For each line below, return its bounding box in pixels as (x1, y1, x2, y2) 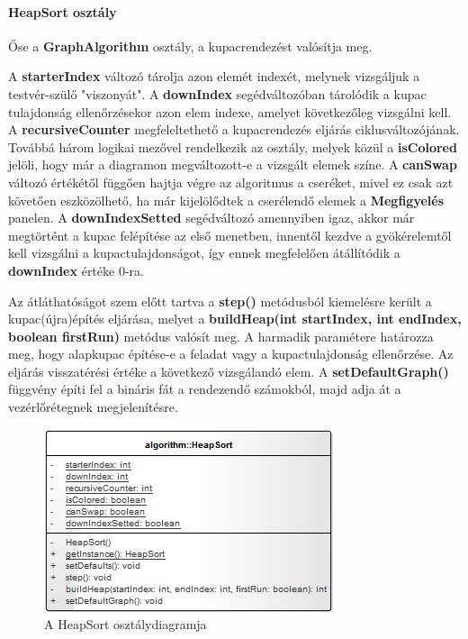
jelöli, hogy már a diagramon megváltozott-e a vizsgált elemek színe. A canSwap (8, 155, 457, 174)
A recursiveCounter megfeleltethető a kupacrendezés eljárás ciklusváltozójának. (8, 120, 460, 139)
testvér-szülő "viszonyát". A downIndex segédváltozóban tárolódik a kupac (8, 84, 427, 103)
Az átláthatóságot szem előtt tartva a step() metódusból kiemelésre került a (8, 291, 432, 310)
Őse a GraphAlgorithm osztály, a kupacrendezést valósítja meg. (8, 36, 373, 55)
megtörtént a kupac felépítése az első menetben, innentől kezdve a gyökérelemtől (8, 225, 452, 244)
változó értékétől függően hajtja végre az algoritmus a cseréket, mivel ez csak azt (8, 172, 454, 191)
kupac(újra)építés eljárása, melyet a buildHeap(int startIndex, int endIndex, (8, 309, 462, 328)
